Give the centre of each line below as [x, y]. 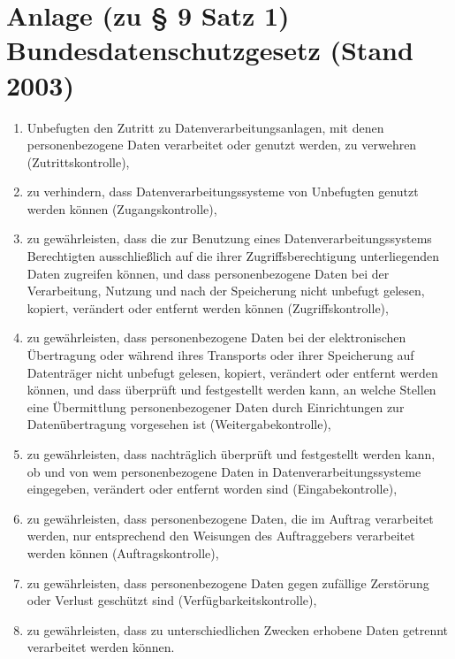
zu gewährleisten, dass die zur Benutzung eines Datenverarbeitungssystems [229, 238]
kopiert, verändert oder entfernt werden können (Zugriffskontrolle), [208, 307]
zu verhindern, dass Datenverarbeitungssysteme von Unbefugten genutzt [223, 192]
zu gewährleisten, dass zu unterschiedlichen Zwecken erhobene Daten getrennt [238, 629]
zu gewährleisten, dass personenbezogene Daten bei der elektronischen [216, 337]
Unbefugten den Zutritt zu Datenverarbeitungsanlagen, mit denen [205, 127]
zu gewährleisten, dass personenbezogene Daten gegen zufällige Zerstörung [228, 582]
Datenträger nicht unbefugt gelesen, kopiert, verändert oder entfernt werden [232, 372]
